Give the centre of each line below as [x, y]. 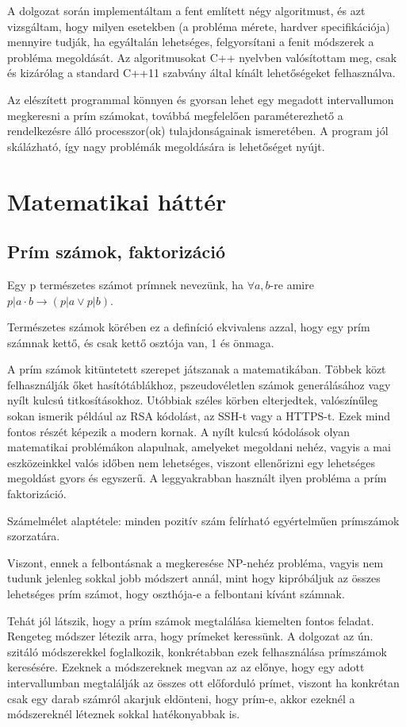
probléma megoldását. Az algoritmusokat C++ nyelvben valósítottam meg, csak [202, 57]
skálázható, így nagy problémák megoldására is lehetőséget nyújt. [166, 146]
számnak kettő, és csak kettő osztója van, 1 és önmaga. [141, 342]
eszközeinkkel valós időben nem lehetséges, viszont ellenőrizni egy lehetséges [192, 462]
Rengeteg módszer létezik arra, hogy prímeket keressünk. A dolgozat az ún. [190, 636]
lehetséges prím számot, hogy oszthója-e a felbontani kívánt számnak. [176, 594]
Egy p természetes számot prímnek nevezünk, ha [125, 284]
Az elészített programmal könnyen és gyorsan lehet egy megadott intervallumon [201, 99]
